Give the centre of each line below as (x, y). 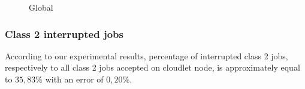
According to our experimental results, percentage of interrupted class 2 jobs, (147, 55)
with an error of (74, 79)
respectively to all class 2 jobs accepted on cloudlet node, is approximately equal (152, 67)
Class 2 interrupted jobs (64, 34)
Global (41, 7)
